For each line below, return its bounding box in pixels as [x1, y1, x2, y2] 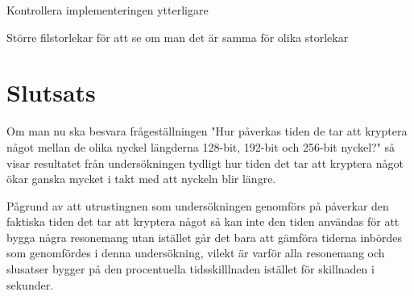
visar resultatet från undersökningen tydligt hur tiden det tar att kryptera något [6, 154, 404, 171]
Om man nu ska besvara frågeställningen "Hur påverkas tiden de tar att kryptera [6, 123, 408, 140]
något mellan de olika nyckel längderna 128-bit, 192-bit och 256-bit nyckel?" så [6, 138, 395, 155]
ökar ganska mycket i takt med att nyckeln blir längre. [6, 170, 276, 187]
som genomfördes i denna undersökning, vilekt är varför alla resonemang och [6, 244, 385, 261]
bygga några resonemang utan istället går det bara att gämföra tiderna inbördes [6, 228, 402, 245]
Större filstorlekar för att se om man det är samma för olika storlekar [6, 28, 349, 45]
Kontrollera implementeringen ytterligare [6, 2, 209, 18]
